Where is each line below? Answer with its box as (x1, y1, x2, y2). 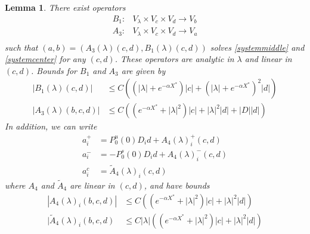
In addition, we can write (5, 120, 97, 133)
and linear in (244, 53, 292, 65)
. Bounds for (31, 64, 77, 76)
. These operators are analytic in (114, 53, 234, 65)
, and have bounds (144, 178, 210, 191)
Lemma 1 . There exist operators (5, 1, 126, 13)
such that (5, 41, 38, 53)
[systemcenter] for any (5, 53, 86, 65)
